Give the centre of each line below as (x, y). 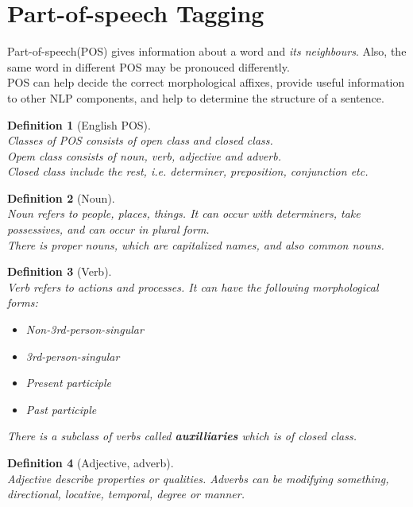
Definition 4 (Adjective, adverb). (91, 462)
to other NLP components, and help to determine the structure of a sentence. (196, 97)
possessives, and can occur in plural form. (108, 229)
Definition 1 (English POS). (79, 124)
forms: (23, 302)
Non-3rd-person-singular (85, 329)
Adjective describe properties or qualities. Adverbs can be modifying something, (198, 478)
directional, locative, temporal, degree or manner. (126, 494)
